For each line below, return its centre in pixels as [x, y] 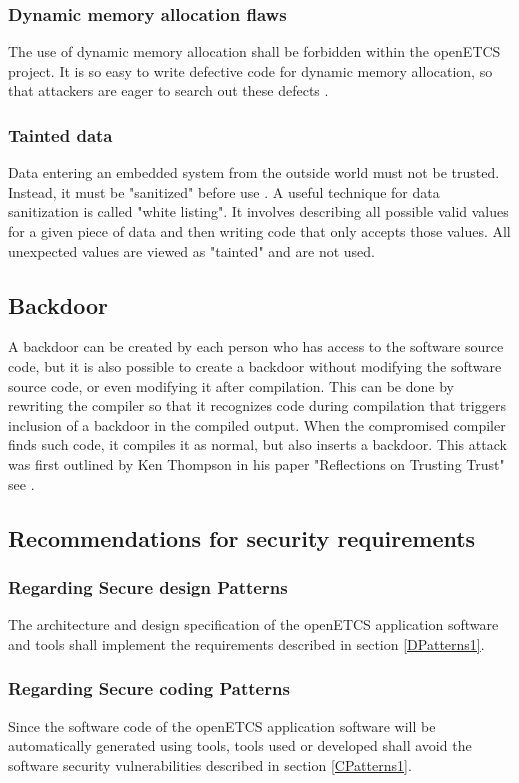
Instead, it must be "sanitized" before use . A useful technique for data [224, 191]
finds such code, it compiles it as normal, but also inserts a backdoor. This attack [257, 444]
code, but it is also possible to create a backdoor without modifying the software [255, 365]
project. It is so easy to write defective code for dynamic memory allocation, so [250, 70]
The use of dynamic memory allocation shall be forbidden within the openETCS [254, 51]
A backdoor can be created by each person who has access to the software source [256, 346]
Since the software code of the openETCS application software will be [222, 725]
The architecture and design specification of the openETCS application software [253, 624]
